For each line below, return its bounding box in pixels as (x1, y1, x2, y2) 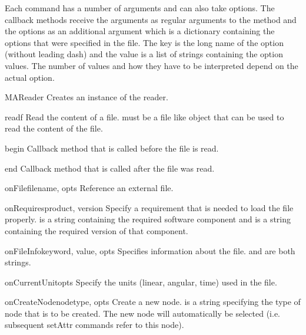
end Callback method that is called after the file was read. (5, 162, 215, 174)
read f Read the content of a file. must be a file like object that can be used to (5, 110, 284, 123)
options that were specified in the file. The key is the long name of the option (5, 36, 284, 48)
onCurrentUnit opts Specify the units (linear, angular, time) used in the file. (5, 275, 277, 288)
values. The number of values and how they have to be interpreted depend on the (5, 59, 298, 71)
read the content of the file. (5, 122, 103, 134)
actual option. (5, 71, 55, 83)
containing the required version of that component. (5, 224, 188, 237)
